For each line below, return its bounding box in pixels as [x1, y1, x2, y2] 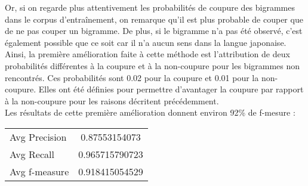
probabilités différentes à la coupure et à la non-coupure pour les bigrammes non [5, 59, 300, 72]
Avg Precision [10, 129, 67, 144]
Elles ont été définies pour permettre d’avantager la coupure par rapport [38, 83, 304, 95]
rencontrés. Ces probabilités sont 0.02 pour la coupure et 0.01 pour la [5, 71, 259, 83]
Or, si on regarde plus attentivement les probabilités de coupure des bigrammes [5, 1, 295, 13]
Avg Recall [10, 147, 54, 161]
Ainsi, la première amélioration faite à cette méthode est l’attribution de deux [5, 48, 290, 60]
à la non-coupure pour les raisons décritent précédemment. [5, 94, 219, 107]
